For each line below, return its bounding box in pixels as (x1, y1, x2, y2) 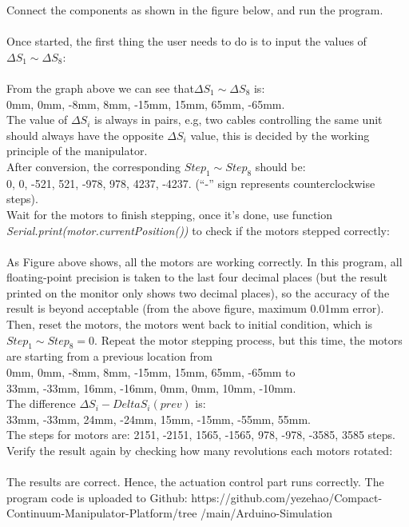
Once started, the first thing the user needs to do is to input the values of (6, 33, 367, 50)
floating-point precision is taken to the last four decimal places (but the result (6, 269, 387, 285)
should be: (255, 158, 306, 174)
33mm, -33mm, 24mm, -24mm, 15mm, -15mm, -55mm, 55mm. (6, 410, 312, 427)
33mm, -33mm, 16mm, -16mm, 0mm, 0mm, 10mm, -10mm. (6, 379, 296, 396)
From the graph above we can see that (6, 79, 194, 96)
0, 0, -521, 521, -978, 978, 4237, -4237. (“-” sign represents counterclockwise (6, 174, 375, 191)
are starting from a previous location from (6, 348, 212, 365)
